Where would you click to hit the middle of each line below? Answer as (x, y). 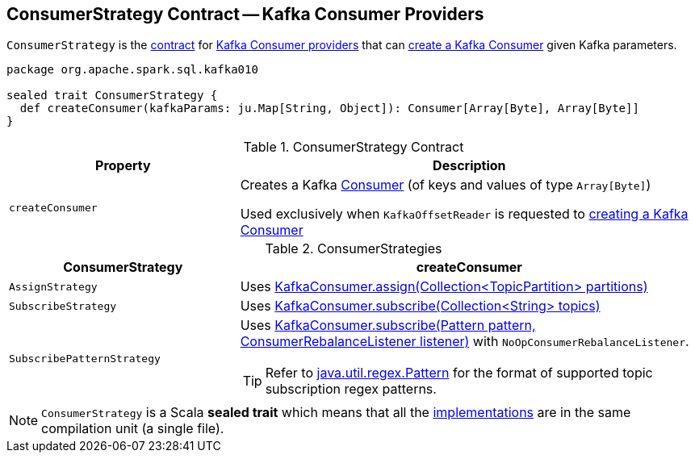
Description (469, 166)
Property (123, 166)
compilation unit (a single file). (133, 429)
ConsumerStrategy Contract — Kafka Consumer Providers (245, 14)
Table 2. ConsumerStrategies (354, 249)
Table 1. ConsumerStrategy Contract (354, 147)
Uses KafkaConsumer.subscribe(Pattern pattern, (388, 325)
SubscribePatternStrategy (85, 358)
